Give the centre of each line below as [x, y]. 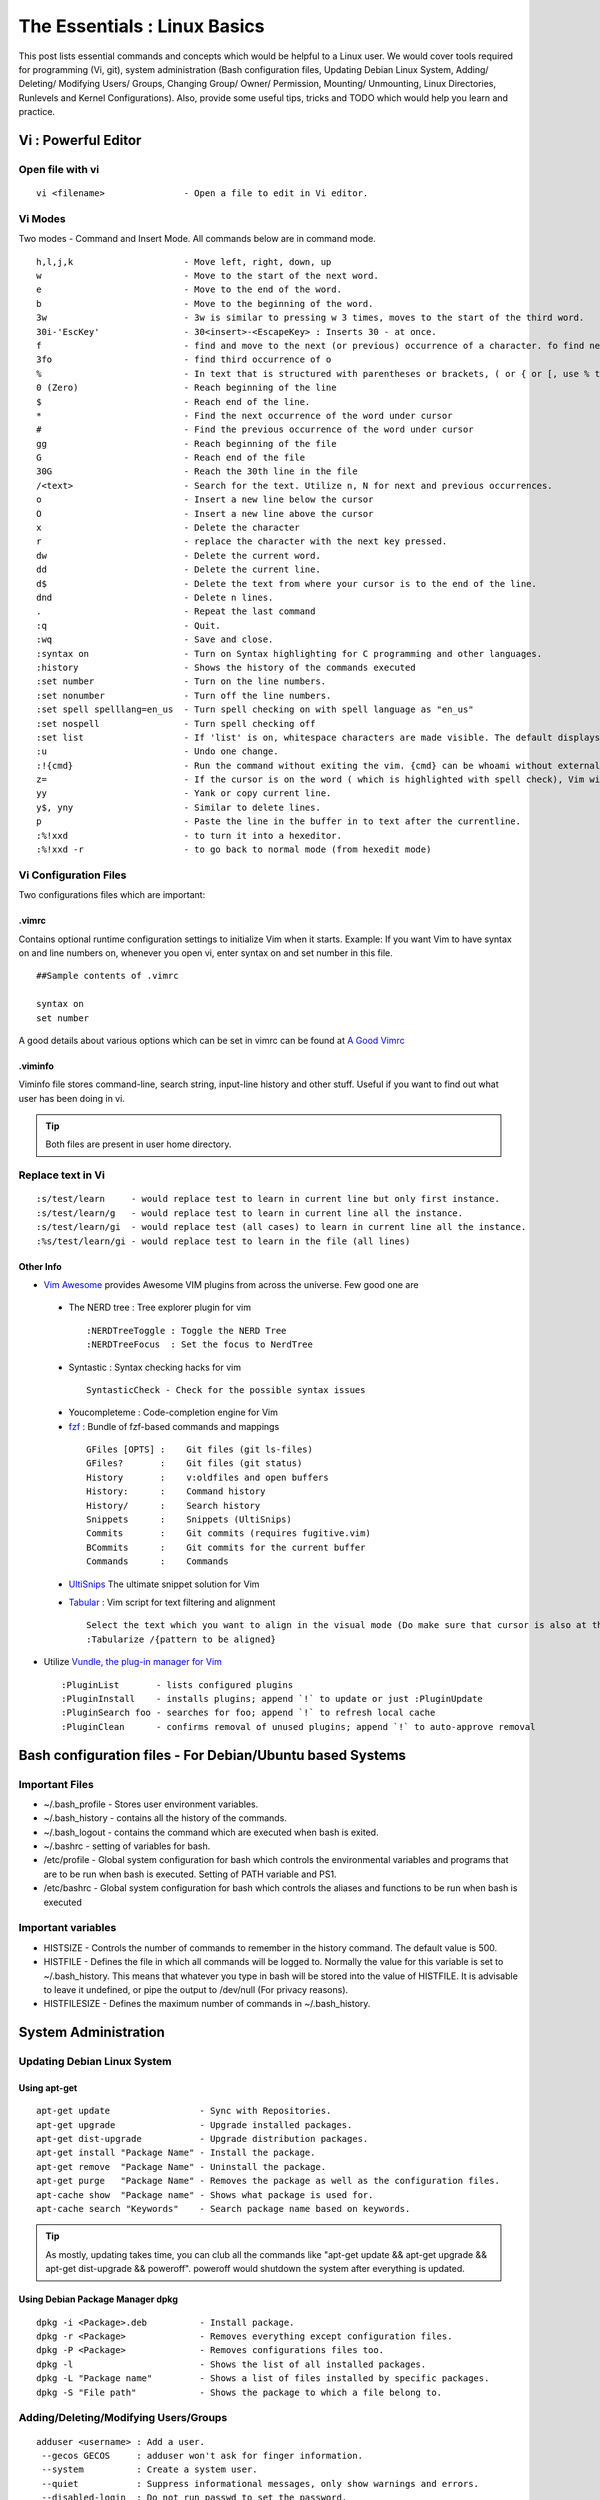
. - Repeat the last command [176, 611]
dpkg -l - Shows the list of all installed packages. [231, 2364]
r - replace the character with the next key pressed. [242, 541]
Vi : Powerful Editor [80, 140]
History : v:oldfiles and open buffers [207, 1477]
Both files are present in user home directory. [138, 1144]
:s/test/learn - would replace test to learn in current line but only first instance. [268, 1199]
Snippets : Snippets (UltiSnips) [189, 1519]
